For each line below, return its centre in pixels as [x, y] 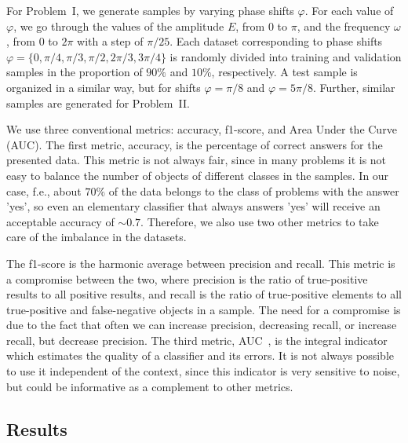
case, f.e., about [44, 190]
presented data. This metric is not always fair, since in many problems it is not [197, 160]
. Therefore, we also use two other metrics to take [260, 221]
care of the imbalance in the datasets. [97, 237]
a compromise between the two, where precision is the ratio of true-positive [187, 278]
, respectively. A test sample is [284, 72]
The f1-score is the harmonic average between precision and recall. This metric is [201, 263]
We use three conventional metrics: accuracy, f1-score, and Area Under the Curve [202, 129]
